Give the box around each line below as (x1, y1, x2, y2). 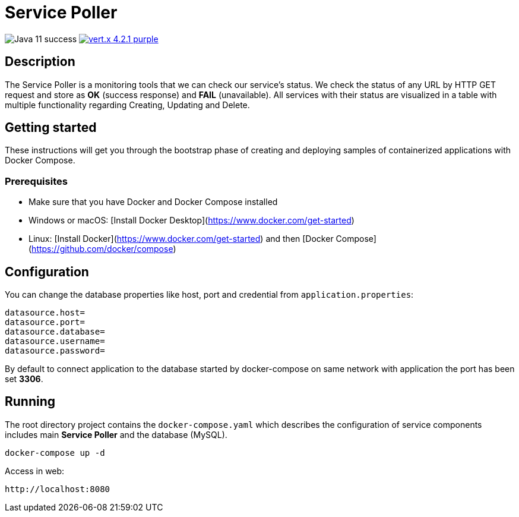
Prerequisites (5, 175, 68, 187)
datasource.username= (5, 336, 105, 346)
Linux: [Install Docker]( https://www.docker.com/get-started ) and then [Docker (29, 234, 334, 244)
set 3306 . (5, 374, 43, 384)
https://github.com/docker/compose (31, 244, 173, 254)
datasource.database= (5, 327, 105, 337)
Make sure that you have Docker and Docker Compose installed (29, 197, 278, 207)
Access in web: (5, 465, 65, 476)
